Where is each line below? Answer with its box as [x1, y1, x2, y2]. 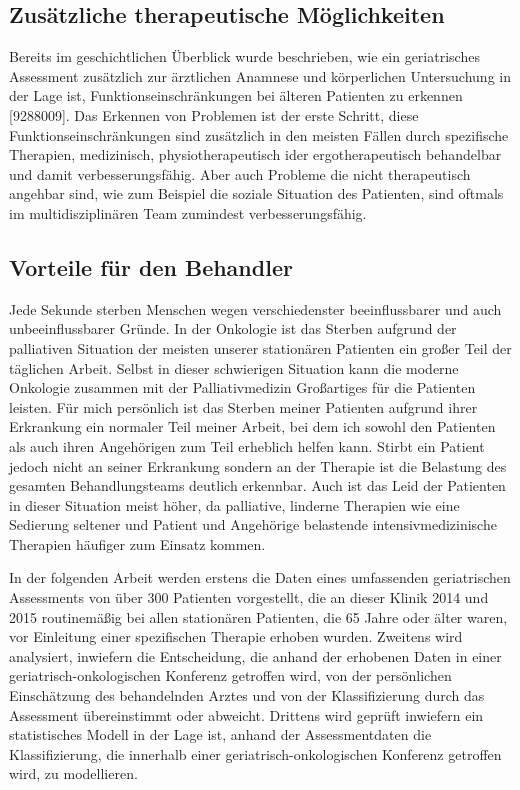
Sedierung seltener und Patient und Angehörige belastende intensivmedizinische [9, 514, 497, 535]
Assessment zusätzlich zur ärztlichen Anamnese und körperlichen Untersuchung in [9, 65, 511, 86]
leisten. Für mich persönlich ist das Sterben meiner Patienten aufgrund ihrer [9, 396, 478, 417]
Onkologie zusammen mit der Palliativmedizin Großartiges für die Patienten [9, 377, 476, 398]
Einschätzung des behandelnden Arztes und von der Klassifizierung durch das [9, 685, 485, 706]
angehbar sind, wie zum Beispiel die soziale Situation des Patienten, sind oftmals [9, 183, 504, 204]
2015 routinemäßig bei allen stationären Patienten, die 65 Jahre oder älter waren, [9, 606, 508, 627]
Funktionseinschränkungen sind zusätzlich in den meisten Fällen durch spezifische [9, 124, 509, 145]
